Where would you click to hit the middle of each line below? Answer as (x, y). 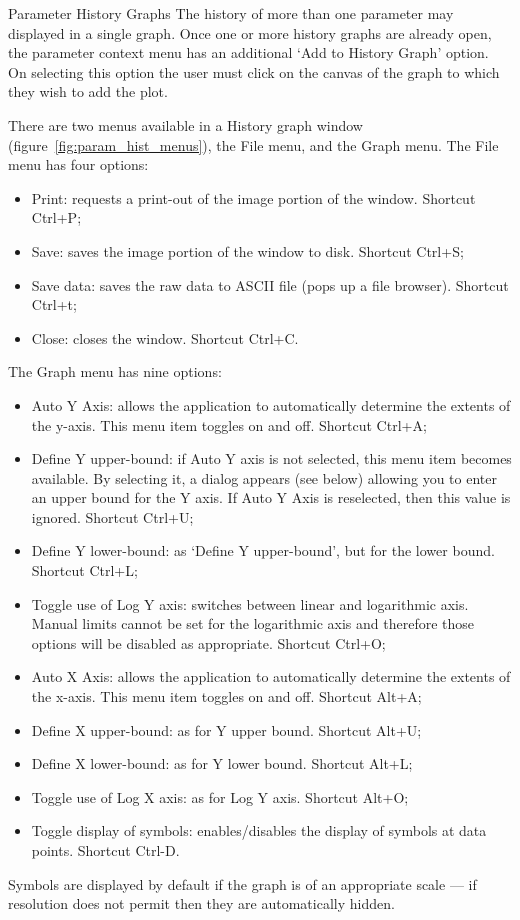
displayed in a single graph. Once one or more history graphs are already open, (250, 32)
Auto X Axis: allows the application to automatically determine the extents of (271, 676)
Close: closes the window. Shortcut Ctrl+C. (165, 337)
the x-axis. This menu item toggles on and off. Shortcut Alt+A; (226, 696)
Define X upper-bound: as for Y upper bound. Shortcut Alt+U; (226, 729)
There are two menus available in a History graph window (185, 124)
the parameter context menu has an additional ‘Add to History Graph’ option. (248, 52)
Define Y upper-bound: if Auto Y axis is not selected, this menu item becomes (271, 458)
